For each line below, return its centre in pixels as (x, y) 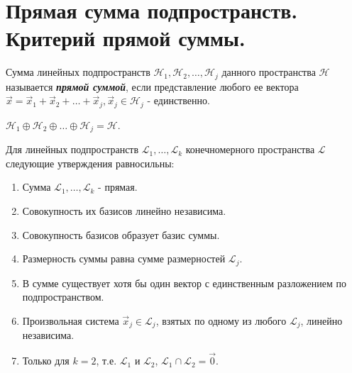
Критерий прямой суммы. (126, 38)
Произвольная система (71, 320)
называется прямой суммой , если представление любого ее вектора (152, 86)
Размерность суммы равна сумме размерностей (124, 258)
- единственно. (178, 100)
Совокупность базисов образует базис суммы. (121, 234)
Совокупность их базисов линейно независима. (124, 211)
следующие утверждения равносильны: (90, 163)
